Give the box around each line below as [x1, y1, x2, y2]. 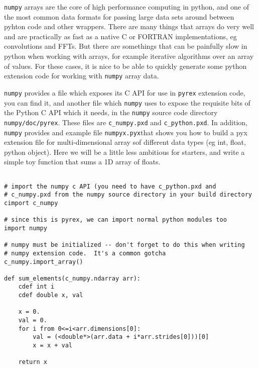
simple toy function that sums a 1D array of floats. [4, 156, 161, 167]
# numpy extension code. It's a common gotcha [4, 249, 166, 257]
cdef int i [18, 283, 55, 291]
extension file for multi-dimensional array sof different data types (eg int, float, [4, 137, 246, 147]
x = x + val [33, 342, 73, 349]
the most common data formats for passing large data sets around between [4, 11, 234, 22]
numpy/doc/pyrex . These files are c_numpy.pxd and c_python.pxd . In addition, [4, 117, 247, 127]
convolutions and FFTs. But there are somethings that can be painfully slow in [4, 41, 247, 51]
